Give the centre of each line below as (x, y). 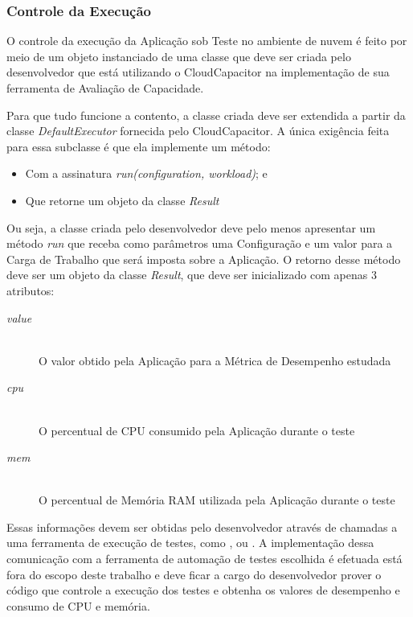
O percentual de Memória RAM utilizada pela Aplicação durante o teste (217, 500)
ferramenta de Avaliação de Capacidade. (105, 88)
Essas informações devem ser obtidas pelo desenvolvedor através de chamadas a (202, 527)
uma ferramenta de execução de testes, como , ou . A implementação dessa (190, 543)
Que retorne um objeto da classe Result (122, 200)
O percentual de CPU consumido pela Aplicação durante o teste (197, 430)
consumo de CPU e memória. (78, 605)
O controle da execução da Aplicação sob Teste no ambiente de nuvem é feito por (207, 41)
